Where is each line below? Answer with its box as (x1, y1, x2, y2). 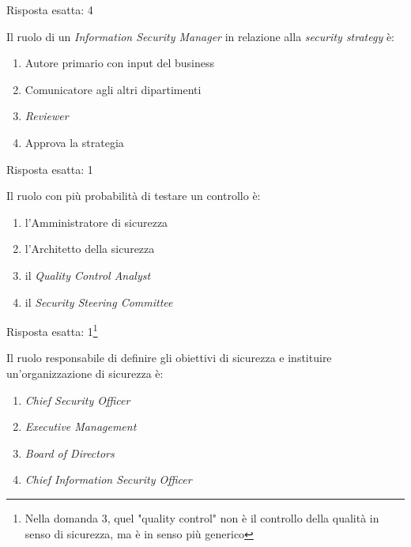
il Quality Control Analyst (25, 266, 151, 283)
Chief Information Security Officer (25, 471, 192, 488)
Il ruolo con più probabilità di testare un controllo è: (6, 187, 261, 204)
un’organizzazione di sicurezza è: (6, 364, 164, 381)
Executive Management (25, 418, 137, 435)
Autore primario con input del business (25, 55, 214, 71)
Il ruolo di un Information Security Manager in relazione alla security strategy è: (6, 28, 394, 44)
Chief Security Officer (25, 391, 130, 408)
